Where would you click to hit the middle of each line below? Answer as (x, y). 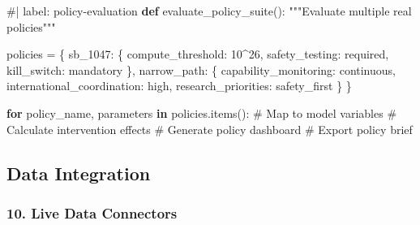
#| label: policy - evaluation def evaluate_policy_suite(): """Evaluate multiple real (209, 11)
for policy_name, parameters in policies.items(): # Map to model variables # (202, 112)
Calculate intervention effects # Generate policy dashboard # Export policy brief (210, 129)
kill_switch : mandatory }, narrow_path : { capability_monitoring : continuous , (201, 69)
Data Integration (79, 173)
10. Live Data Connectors (92, 212)
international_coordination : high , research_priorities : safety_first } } (179, 86)
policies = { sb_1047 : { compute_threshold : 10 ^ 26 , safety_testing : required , (198, 54)
